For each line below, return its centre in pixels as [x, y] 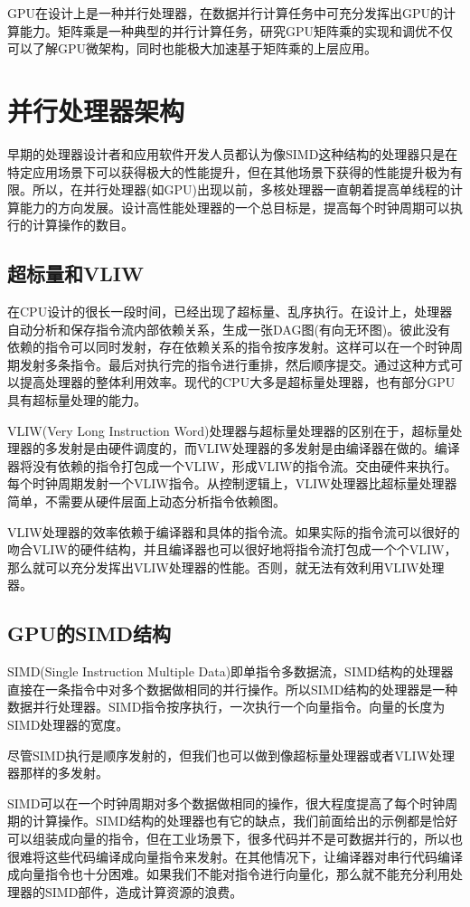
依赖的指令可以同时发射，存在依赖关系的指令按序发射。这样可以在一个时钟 [229, 347]
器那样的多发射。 [58, 773]
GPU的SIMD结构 [89, 633]
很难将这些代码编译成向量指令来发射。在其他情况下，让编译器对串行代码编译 [235, 856]
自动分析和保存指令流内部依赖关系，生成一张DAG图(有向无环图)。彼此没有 [229, 329]
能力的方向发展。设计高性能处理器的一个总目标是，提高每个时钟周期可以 [235, 207]
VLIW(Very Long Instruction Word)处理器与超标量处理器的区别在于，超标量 [229, 430]
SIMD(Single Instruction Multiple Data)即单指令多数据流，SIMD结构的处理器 [230, 671]
